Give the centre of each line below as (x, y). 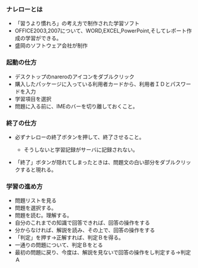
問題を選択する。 (36, 208)
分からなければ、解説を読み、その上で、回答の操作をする (85, 230)
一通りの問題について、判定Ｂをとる (59, 245)
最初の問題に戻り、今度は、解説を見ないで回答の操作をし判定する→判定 (103, 253)
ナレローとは (25, 9)
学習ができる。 (44, 38)
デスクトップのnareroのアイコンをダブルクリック (74, 76)
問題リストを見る (36, 200)
